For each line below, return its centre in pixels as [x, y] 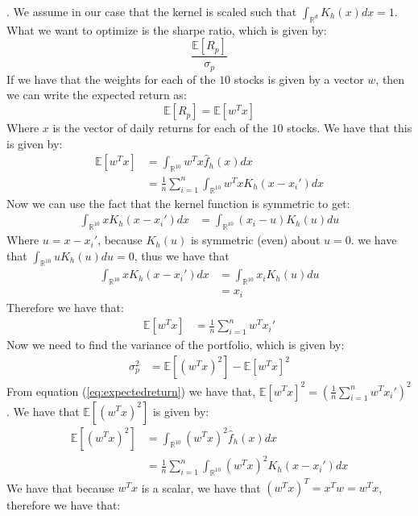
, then [390, 79]
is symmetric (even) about [255, 240]
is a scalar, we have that [201, 487]
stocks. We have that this [350, 128]
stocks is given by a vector [299, 79]
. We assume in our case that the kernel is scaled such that [152, 11]
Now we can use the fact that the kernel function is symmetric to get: [178, 203]
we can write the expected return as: [97, 95]
